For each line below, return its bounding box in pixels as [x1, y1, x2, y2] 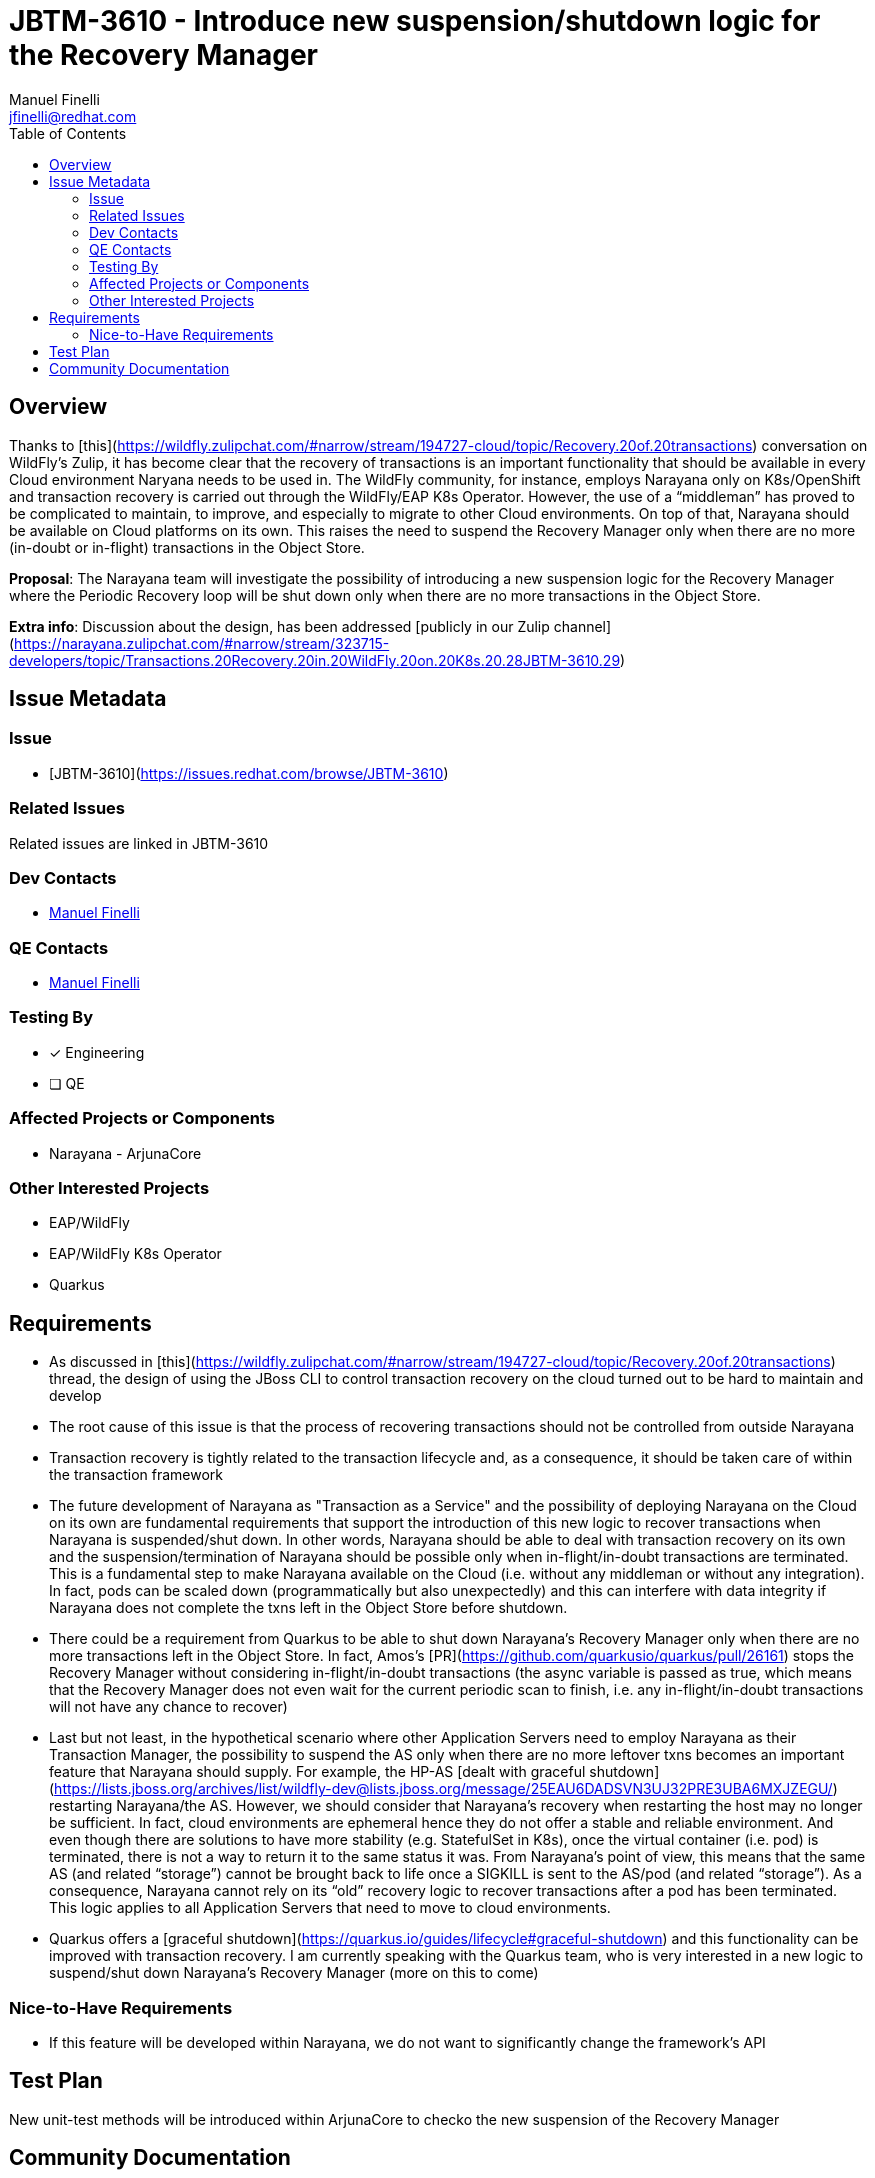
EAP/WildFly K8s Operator [49, 1245, 222, 1263]
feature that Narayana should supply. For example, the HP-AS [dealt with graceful [49, 1763, 586, 1781]
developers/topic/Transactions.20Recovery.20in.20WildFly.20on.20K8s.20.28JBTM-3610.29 [9, 651, 621, 669]
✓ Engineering [49, 1043, 145, 1061]
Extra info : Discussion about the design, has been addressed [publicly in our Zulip [9, 617, 550, 635]
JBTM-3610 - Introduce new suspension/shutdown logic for [9, 4, 821, 38]
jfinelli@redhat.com [9, 107, 137, 125]
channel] [553, 617, 612, 635]
